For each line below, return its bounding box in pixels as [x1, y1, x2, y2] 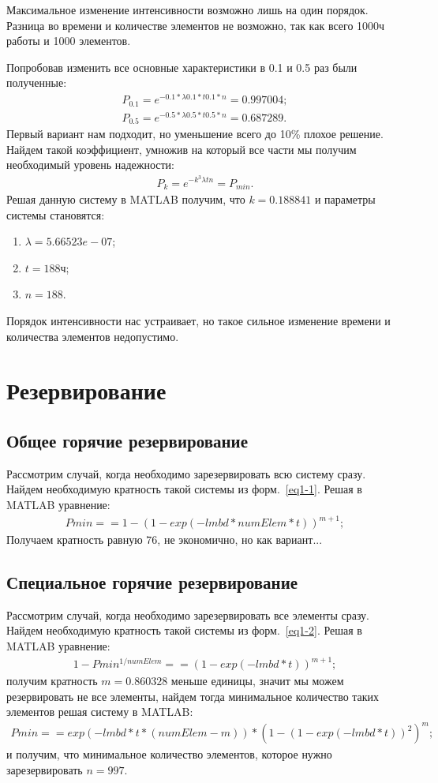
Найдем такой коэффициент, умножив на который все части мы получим [6, 140, 357, 157]
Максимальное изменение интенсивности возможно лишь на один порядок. [6, 2, 369, 17]
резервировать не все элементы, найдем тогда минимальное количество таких [6, 687, 380, 704]
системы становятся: [6, 206, 105, 223]
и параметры [314, 191, 376, 207]
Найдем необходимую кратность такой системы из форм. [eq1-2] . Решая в [6, 622, 362, 639]
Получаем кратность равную [6, 531, 143, 548]
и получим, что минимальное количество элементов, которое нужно [6, 746, 332, 762]
